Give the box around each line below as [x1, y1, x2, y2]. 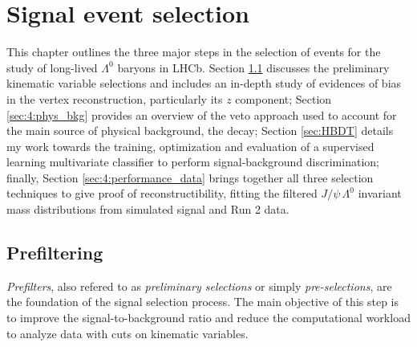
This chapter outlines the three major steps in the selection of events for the [6, 43, 381, 60]
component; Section [235, 90, 332, 107]
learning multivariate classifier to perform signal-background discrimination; [6, 153, 379, 170]
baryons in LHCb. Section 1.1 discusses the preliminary [117, 59, 390, 76]
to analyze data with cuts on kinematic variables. [6, 325, 249, 341]
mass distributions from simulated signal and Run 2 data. [6, 201, 289, 218]
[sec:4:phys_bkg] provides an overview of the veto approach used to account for [6, 106, 397, 123]
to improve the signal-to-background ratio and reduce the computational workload [6, 309, 411, 326]
